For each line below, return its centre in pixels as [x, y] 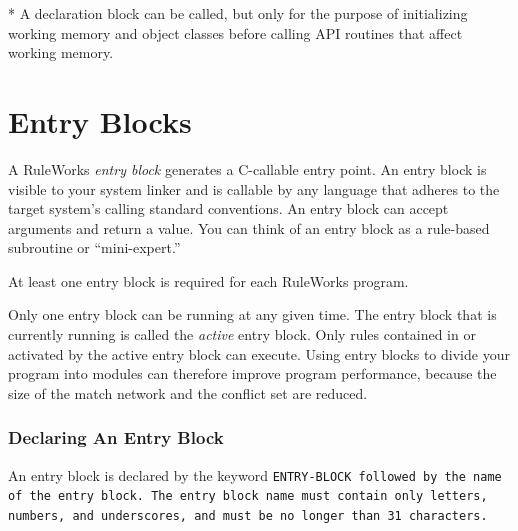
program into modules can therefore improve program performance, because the [252, 373]
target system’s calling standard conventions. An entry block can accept [228, 208]
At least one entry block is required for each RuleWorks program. [208, 280]
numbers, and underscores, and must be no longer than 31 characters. [248, 515]
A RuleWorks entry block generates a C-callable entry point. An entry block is [247, 168]
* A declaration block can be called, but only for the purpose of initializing [238, 13]
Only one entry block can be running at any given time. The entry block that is [252, 314]
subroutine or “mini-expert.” [94, 247]
